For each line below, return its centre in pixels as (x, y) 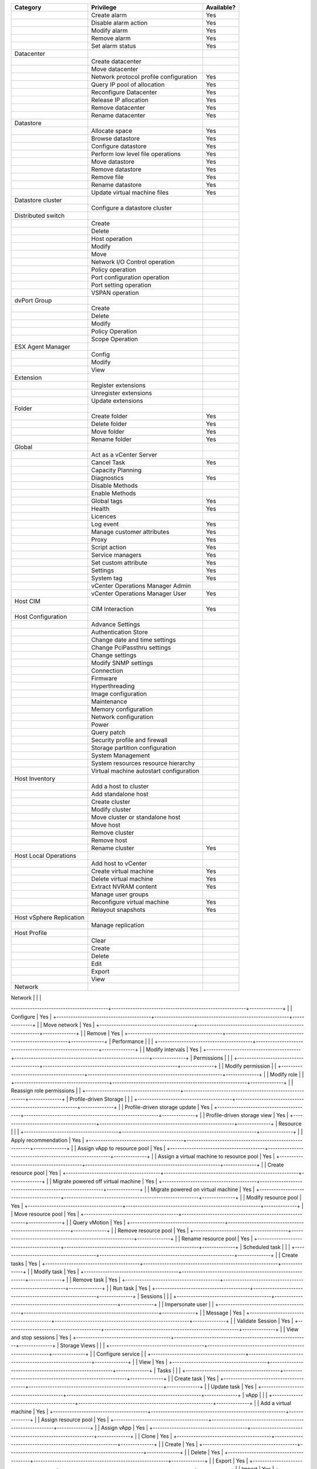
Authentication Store (119, 632)
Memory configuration (122, 709)
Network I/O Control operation (133, 262)
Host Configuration (41, 617)
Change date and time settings (134, 640)
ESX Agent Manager (42, 347)
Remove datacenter (118, 108)
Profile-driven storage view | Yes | (247, 1115)
